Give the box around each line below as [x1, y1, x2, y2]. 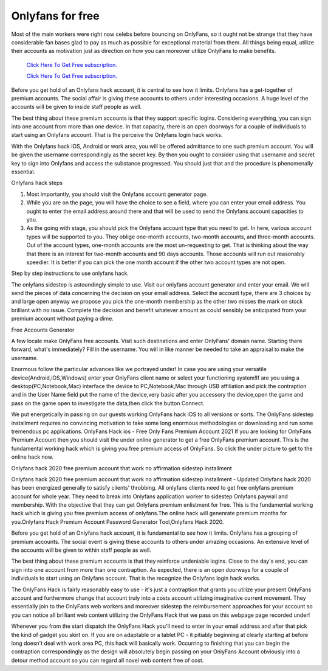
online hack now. [11, 453, 54, 461]
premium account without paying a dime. [11, 315, 114, 322]
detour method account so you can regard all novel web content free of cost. [11, 656, 204, 664]
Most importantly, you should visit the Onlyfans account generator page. [26, 190, 208, 198]
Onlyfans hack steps [11, 179, 63, 187]
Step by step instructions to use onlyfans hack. [11, 269, 129, 277]
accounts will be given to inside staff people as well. [11, 103, 142, 111]
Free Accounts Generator [11, 326, 75, 333]
